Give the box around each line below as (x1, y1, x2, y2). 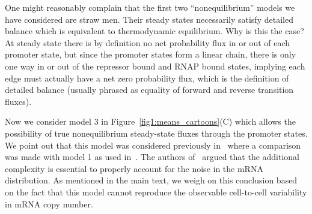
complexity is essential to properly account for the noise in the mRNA (5, 162, 263, 174)
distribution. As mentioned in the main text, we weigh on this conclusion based (5, 174, 298, 186)
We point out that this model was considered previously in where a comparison (5, 138, 301, 151)
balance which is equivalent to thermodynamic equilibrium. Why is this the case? (5, 25, 304, 37)
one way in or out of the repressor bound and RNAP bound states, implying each (5, 59, 305, 72)
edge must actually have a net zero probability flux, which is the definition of (5, 71, 289, 84)
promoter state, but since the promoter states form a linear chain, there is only (5, 48, 296, 61)
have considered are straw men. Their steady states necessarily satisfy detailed (5, 13, 293, 25)
